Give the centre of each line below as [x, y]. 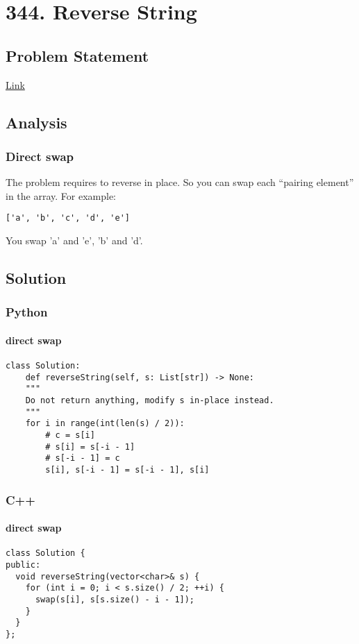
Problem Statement [77, 55]
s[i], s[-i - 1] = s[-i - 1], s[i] [127, 469]
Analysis [36, 122]
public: [23, 565]
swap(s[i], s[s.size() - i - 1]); [115, 599]
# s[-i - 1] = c [83, 458]
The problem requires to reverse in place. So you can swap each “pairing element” [180, 182]
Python [27, 312]
